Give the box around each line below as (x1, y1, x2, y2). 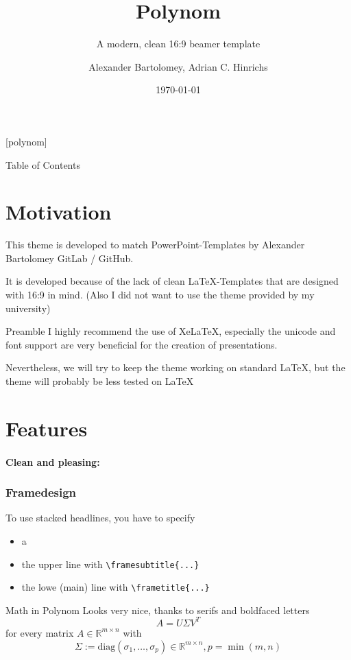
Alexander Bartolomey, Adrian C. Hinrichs (88, 59, 268, 73)
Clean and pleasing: (5, 454, 100, 469)
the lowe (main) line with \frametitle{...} (21, 580, 210, 594)
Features (5, 414, 88, 442)
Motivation (5, 198, 112, 226)
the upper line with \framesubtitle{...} (21, 556, 199, 571)
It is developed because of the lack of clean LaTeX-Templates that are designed (5, 274, 339, 288)
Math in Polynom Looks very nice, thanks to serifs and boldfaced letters (5, 602, 310, 617)
